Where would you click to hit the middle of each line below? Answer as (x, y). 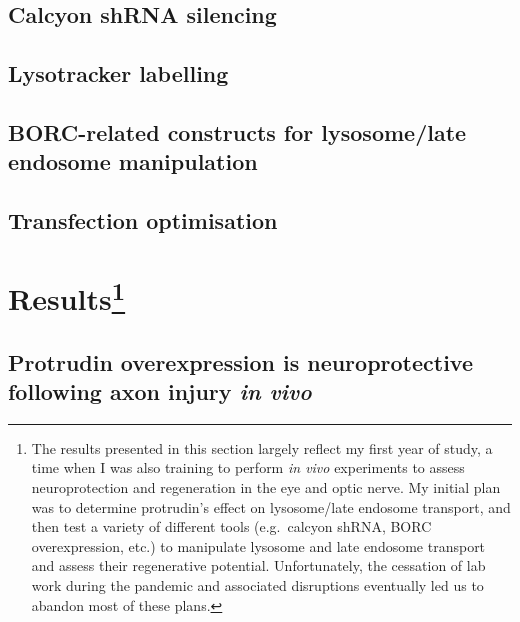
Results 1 (67, 296)
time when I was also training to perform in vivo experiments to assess (248, 467)
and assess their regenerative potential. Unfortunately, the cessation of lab (258, 565)
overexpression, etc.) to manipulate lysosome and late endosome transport (258, 545)
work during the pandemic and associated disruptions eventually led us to (257, 584)
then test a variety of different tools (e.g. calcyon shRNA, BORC (231, 526)
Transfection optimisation (143, 220)
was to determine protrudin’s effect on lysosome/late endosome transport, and (271, 506)
